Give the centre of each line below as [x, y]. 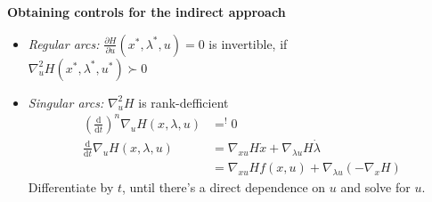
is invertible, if [248, 43]
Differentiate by [71, 186]
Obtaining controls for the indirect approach [147, 12]
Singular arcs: [66, 102]
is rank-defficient [183, 102]
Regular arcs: [64, 43]
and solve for [375, 186]
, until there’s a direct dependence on [224, 186]
